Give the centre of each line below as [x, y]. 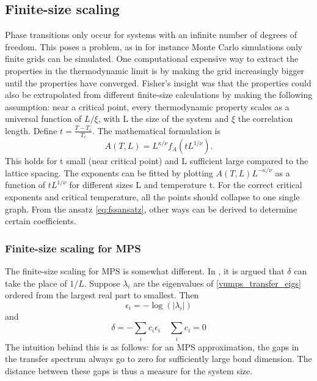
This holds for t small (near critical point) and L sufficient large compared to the [157, 161]
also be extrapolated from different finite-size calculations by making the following [159, 95]
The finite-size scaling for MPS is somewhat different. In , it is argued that [145, 270]
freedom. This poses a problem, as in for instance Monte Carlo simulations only [154, 46]
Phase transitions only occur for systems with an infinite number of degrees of [151, 35]
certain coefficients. [41, 221]
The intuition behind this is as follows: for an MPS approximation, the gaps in [152, 346]
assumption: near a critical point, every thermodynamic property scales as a [147, 106]
